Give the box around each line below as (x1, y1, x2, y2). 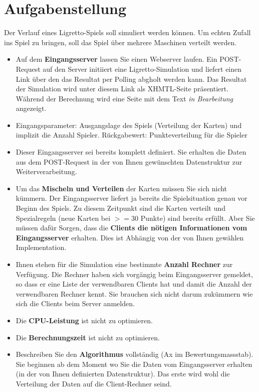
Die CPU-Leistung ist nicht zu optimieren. (16, 315, 153, 325)
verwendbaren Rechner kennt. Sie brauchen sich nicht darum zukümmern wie (16, 288, 253, 299)
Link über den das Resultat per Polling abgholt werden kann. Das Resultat (16, 73, 247, 84)
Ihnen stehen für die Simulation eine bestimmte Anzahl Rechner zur (16, 259, 233, 269)
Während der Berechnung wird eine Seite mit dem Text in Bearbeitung (16, 93, 233, 103)
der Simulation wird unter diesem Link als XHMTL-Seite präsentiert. (16, 83, 229, 94)
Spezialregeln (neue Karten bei (16, 212, 111, 223)
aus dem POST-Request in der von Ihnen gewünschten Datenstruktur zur (16, 156, 242, 167)
